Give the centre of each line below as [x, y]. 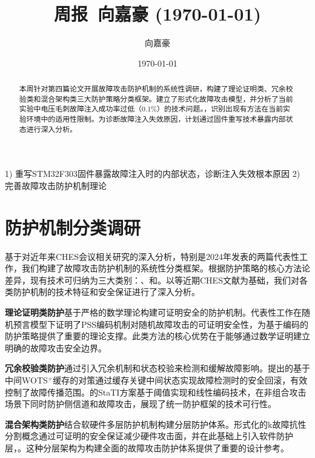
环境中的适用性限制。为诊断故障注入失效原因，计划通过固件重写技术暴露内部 [156, 119]
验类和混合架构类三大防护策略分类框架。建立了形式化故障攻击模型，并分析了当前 [156, 98]
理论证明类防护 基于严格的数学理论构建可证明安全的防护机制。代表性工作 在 [153, 312]
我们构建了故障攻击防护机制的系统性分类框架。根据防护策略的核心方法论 [166, 268]
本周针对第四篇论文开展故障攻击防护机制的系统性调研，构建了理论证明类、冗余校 [156, 89]
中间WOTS [26, 380]
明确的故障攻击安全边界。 [56, 347]
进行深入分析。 [51, 129]
